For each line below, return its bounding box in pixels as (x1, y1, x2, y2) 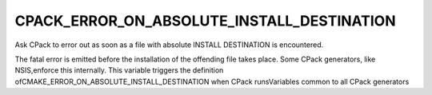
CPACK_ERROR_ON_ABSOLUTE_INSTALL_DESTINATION (14, 12, 396, 30)
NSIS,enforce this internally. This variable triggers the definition (14, 65, 224, 75)
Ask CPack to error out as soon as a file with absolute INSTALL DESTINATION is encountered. (14, 40, 324, 49)
